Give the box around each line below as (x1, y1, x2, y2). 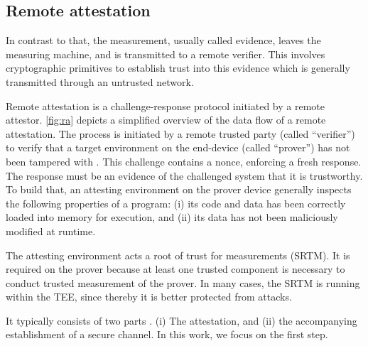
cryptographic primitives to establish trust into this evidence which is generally (6, 60, 350, 75)
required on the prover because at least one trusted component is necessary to (6, 261, 345, 276)
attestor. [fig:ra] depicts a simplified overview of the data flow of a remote (6, 112, 326, 127)
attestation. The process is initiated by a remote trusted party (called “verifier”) (6, 126, 355, 141)
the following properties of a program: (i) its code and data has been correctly (6, 195, 346, 210)
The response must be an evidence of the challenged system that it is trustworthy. (6, 168, 363, 183)
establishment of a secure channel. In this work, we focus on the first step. (6, 327, 328, 342)
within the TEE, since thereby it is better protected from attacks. (6, 289, 292, 304)
